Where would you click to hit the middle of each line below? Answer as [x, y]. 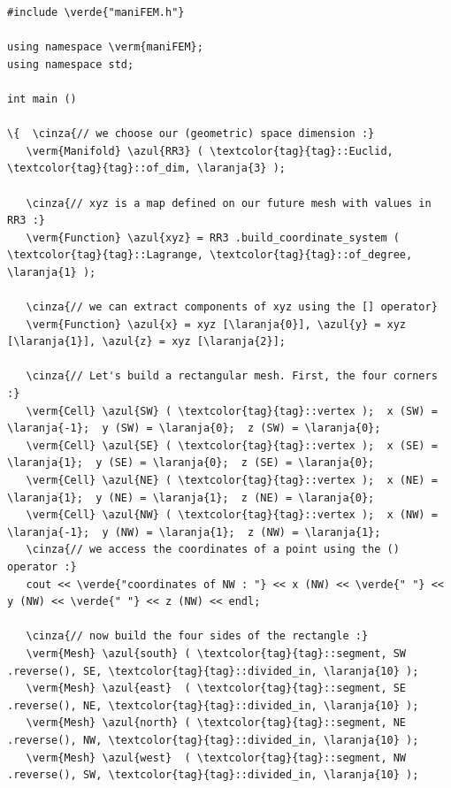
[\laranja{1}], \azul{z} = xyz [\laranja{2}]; [146, 342]
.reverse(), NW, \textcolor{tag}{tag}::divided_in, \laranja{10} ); [213, 740]
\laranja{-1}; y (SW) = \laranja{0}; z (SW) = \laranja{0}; [194, 428]
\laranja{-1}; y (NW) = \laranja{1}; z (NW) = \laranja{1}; [194, 532]
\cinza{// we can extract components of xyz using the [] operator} [232, 307]
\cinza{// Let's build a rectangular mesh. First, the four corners [232, 376]
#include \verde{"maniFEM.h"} [96, 12]
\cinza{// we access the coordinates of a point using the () [213, 550]
